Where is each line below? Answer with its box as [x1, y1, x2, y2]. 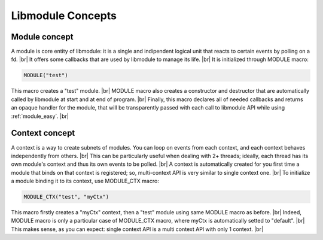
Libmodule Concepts [11, 9, 117, 22]
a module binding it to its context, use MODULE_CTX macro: [11, 177, 160, 185]
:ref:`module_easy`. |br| [11, 113, 69, 120]
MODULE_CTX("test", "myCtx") [23, 193, 109, 200]
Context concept [11, 128, 75, 138]
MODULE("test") [23, 72, 68, 79]
